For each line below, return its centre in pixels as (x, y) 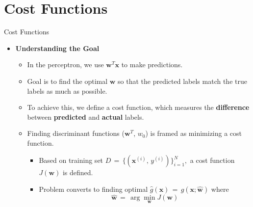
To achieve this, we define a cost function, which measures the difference (138, 107)
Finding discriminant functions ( (76, 133)
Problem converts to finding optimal (93, 189)
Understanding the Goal (57, 48)
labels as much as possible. (67, 91)
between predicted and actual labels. (86, 116)
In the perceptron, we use (65, 65)
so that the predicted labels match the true (182, 81)
